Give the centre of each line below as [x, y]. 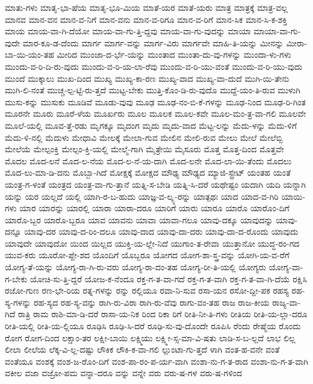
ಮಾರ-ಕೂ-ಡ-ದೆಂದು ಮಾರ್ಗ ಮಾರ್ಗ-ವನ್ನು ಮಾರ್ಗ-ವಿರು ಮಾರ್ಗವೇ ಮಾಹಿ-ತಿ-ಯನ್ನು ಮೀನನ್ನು [153, 42]
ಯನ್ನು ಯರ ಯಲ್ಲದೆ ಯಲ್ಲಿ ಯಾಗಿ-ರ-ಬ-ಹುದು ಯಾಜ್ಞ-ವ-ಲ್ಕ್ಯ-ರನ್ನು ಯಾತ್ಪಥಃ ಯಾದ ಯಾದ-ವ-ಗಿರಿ [142, 196]
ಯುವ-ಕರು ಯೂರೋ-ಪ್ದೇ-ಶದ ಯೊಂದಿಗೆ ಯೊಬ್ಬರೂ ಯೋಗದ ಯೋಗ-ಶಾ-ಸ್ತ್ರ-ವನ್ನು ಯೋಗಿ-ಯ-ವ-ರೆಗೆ [147, 255]
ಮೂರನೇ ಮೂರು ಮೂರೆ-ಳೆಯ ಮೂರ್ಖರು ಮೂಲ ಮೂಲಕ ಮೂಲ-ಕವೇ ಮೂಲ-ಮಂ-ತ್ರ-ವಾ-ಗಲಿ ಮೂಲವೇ [156, 113]
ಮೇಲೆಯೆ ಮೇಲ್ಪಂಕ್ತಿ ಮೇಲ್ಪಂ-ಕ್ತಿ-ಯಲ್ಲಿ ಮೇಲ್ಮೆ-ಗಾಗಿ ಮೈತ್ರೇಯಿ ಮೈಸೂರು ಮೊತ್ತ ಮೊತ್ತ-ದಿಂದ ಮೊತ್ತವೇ [144, 149]
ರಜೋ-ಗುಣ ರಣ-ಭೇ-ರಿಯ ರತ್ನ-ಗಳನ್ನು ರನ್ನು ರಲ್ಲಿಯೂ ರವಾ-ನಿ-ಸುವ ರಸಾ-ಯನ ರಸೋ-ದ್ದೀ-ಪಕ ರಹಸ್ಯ [147, 290]
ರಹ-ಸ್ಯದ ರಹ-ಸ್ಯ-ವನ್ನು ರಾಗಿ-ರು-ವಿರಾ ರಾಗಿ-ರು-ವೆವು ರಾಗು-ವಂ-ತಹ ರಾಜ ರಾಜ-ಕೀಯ [151, 302]
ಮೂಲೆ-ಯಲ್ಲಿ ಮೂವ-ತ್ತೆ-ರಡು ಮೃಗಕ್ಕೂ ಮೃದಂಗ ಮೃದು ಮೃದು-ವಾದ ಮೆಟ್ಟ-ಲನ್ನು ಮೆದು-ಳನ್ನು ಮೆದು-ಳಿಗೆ [151, 125]
